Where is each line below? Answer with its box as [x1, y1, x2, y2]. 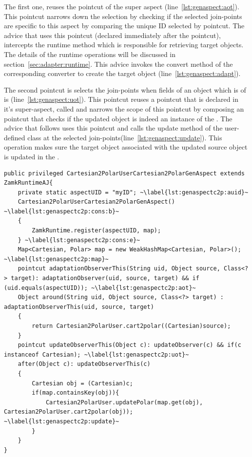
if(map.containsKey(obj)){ [32, 389, 119, 397]
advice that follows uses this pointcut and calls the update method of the [4, 123, 223, 133]
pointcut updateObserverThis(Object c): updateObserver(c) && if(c [18, 342, 241, 349]
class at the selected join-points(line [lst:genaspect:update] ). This [27, 132, 222, 142]
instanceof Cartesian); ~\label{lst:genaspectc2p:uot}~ [4, 351, 189, 358]
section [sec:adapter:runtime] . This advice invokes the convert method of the [4, 58, 233, 69]
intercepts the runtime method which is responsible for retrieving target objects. [4, 39, 244, 50]
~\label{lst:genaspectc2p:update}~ [4, 418, 119, 425]
